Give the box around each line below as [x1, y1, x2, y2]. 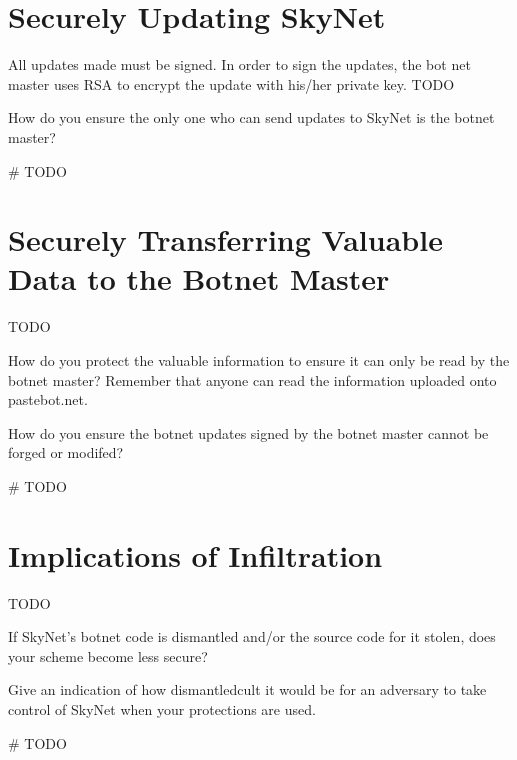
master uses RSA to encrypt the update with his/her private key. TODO [8, 73, 455, 94]
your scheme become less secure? [8, 645, 208, 666]
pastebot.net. [8, 389, 88, 410]
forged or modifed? [8, 442, 124, 463]
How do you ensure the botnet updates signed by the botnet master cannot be [8, 422, 489, 443]
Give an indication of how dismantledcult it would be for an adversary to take [8, 679, 487, 700]
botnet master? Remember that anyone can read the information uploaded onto [8, 369, 497, 390]
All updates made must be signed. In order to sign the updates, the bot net [8, 54, 471, 75]
